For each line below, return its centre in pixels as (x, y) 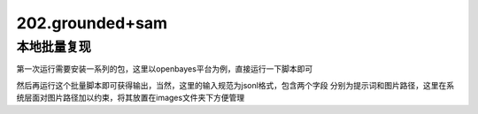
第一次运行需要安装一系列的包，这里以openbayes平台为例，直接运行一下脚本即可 (165, 69)
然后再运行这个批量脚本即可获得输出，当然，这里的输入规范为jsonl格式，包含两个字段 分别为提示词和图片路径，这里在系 (235, 85)
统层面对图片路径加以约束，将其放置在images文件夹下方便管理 (131, 98)
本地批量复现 (54, 47)
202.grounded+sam (92, 23)
